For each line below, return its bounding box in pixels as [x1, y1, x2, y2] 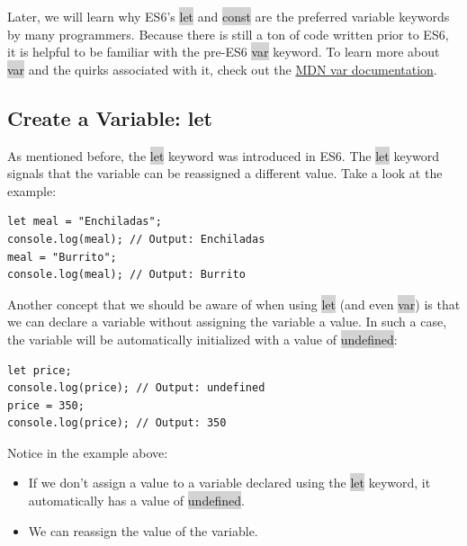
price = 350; [7, 398, 85, 412]
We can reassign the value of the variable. [28, 521, 258, 540]
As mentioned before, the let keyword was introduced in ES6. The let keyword [7, 146, 440, 165]
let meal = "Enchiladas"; [7, 215, 162, 228]
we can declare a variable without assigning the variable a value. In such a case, [7, 312, 447, 331]
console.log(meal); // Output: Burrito [7, 268, 246, 282]
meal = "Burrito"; [7, 250, 117, 264]
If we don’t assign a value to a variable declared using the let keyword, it [28, 473, 431, 492]
